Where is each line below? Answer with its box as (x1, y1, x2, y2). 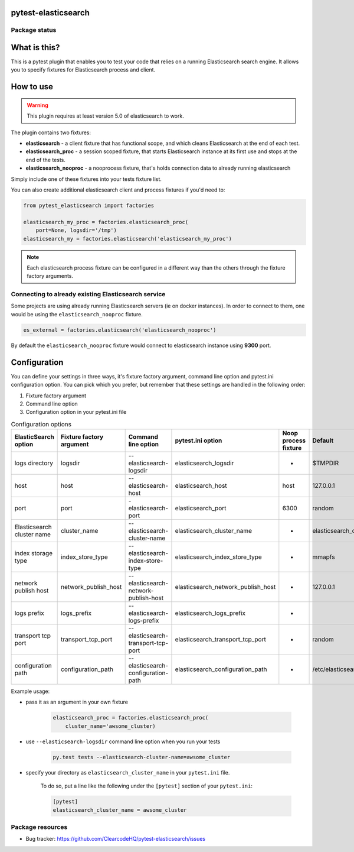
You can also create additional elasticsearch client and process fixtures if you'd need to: (11, 186, 225, 193)
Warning (27, 101, 48, 109)
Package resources (11, 822, 68, 831)
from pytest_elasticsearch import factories (23, 202, 155, 209)
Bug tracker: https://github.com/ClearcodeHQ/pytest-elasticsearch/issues (25, 835, 206, 843)
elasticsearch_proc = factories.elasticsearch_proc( (53, 714, 209, 721)
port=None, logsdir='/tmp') (35, 227, 117, 234)
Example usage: (11, 688, 50, 695)
